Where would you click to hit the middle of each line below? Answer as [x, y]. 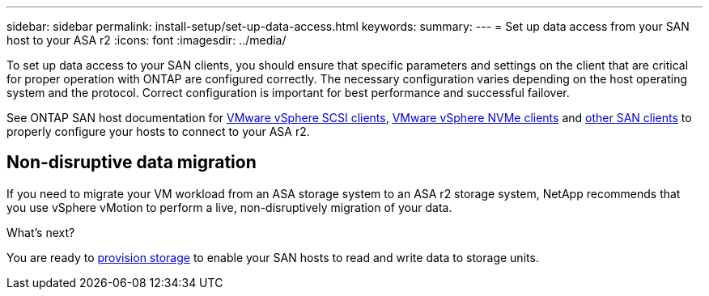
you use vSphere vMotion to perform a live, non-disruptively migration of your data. [229, 207]
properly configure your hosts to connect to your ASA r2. [158, 131]
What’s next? [41, 232]
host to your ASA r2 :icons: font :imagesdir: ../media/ [146, 40]
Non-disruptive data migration [132, 163]
